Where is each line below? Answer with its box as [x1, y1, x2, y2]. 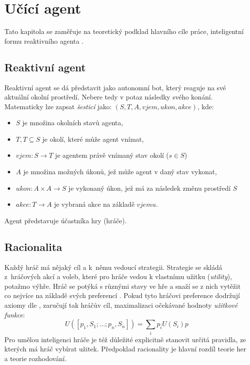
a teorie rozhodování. [4, 353, 67, 363]
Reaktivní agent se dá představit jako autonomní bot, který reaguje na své [4, 82, 226, 92]
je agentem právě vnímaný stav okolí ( [55, 150, 169, 160]
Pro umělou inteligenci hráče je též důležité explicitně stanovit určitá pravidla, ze [4, 334, 246, 344]
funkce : [4, 309, 25, 319]
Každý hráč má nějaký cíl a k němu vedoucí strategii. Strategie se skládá [4, 262, 222, 272]
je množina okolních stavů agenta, [22, 117, 123, 128]
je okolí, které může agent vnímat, [42, 133, 144, 144]
